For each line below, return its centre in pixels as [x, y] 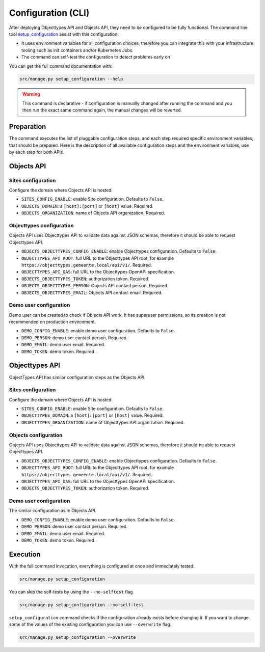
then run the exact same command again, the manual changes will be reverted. [102, 110]
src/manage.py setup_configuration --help [71, 79]
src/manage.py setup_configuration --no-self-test [82, 605]
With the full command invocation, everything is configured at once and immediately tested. [102, 566]
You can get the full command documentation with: [61, 66]
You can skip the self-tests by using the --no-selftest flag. [72, 592]
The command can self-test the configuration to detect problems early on [96, 57]
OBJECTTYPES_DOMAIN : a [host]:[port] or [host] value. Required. [93, 415]
